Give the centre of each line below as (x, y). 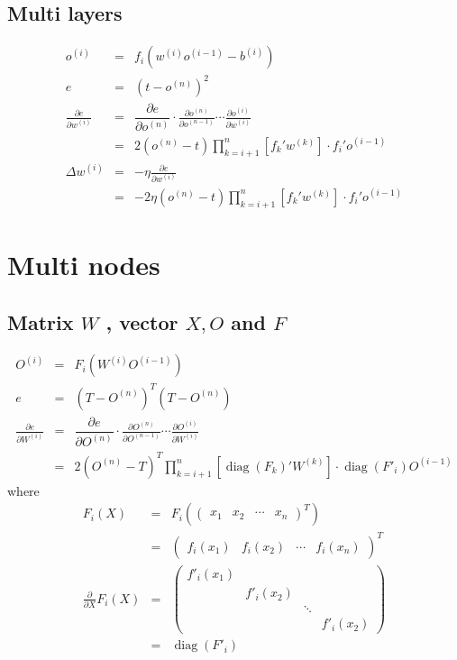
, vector (142, 321)
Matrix (41, 321)
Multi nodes (84, 264)
